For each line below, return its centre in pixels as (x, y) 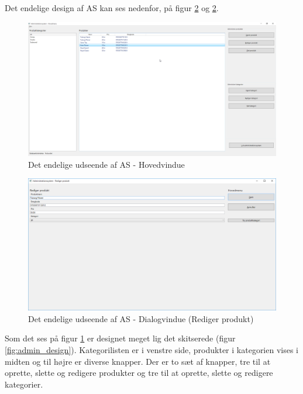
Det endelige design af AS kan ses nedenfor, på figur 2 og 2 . (112, 8)
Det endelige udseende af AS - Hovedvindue (106, 164)
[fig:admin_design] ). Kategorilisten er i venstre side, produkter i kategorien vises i (152, 350)
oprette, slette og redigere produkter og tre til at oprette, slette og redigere (139, 373)
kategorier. (24, 384)
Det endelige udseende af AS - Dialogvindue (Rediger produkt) (141, 318)
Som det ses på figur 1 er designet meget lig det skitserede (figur (120, 338)
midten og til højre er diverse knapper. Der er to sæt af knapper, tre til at (138, 361)
